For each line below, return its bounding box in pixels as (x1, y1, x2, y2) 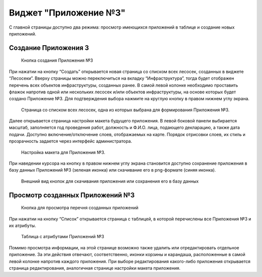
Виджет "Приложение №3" (9, 7, 126, 18)
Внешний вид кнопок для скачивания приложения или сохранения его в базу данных (21, 178, 199, 184)
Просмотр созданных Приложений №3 (9, 191, 135, 199)
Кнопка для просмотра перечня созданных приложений (21, 205, 138, 211)
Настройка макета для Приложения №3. (21, 149, 105, 155)
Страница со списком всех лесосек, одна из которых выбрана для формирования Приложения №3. (21, 107, 230, 113)
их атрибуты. (9, 223, 36, 228)
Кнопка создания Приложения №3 (21, 57, 93, 63)
